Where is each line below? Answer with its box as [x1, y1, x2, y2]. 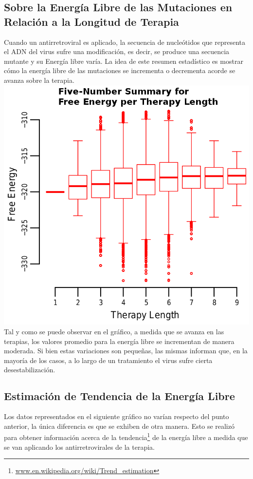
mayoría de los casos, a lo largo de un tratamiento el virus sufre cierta [4, 355, 213, 365]
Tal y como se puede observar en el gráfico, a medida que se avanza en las [4, 326, 224, 336]
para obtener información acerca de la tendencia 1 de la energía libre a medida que [4, 431, 248, 442]
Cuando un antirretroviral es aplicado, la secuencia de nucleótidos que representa [4, 37, 245, 47]
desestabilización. [4, 364, 55, 375]
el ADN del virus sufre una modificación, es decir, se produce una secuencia [4, 46, 230, 57]
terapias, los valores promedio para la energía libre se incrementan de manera [4, 336, 235, 346]
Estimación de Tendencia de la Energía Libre [4, 388, 235, 403]
